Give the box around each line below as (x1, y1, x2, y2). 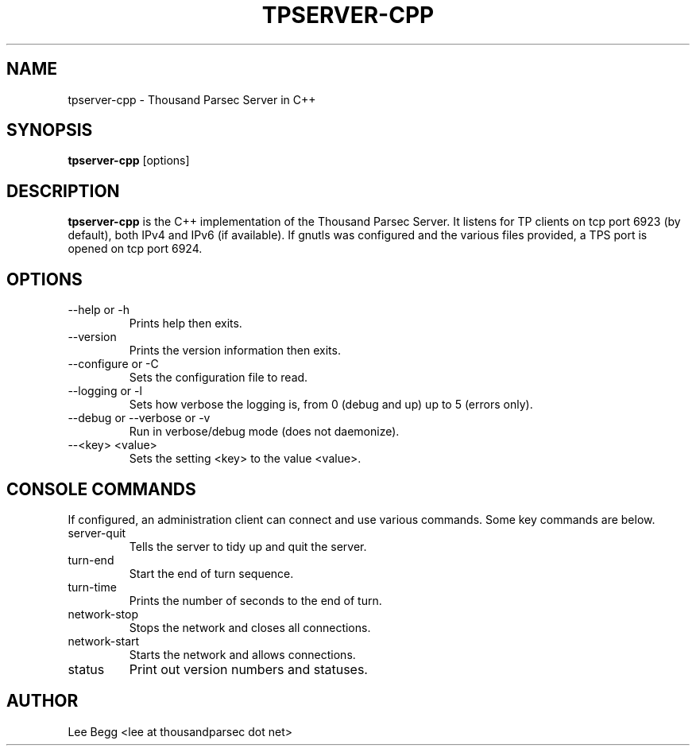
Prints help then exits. (129, 316, 242, 331)
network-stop (68, 607, 138, 621)
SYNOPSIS (6, 120, 93, 141)
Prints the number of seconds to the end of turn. (129, 593, 382, 607)
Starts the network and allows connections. (129, 647, 356, 661)
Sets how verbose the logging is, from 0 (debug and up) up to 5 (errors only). (129, 397, 533, 412)
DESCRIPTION (6, 180, 120, 201)
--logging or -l (68, 384, 142, 398)
